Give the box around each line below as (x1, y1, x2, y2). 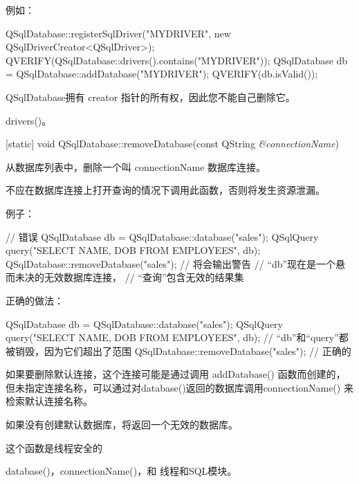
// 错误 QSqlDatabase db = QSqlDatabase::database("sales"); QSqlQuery (6, 229, 319, 244)
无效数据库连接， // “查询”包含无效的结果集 (44, 270, 244, 284)
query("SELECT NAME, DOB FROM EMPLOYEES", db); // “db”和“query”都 (6, 330, 349, 345)
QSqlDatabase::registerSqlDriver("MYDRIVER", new (6, 26, 231, 40)
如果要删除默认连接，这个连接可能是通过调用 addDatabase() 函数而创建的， (6, 367, 346, 381)
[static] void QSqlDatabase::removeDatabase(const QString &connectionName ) (6, 136, 339, 151)
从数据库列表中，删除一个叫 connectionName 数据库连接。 (6, 159, 266, 174)
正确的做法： (6, 293, 64, 307)
